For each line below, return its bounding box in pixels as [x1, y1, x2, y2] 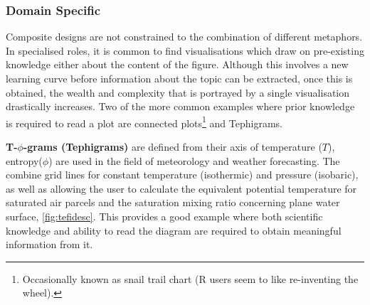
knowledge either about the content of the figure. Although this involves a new [6, 57, 349, 72]
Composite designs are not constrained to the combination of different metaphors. [6, 29, 363, 44]
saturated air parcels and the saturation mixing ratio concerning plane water [6, 195, 340, 210]
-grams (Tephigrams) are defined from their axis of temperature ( [23, 139, 322, 154]
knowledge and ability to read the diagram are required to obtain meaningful [6, 223, 342, 237]
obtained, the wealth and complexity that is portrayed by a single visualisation [6, 85, 350, 100]
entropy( [6, 153, 43, 168]
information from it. [6, 237, 93, 252]
